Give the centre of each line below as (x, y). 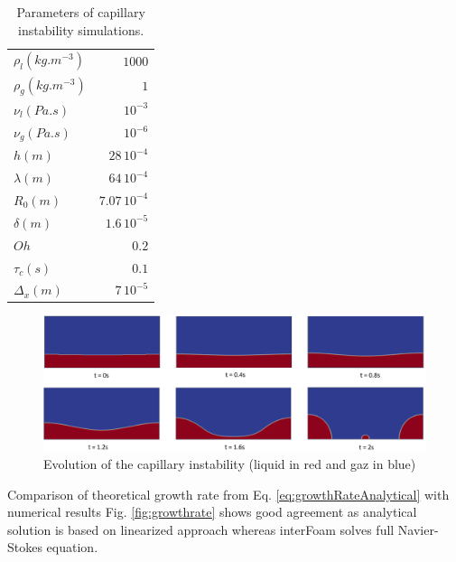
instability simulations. (81, 29)
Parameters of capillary (81, 12)
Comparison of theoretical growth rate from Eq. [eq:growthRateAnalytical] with (228, 494)
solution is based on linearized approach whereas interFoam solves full (201, 529)
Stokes (25, 547)
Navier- (418, 529)
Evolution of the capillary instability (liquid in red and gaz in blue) (230, 463)
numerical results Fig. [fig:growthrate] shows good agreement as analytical (212, 512)
